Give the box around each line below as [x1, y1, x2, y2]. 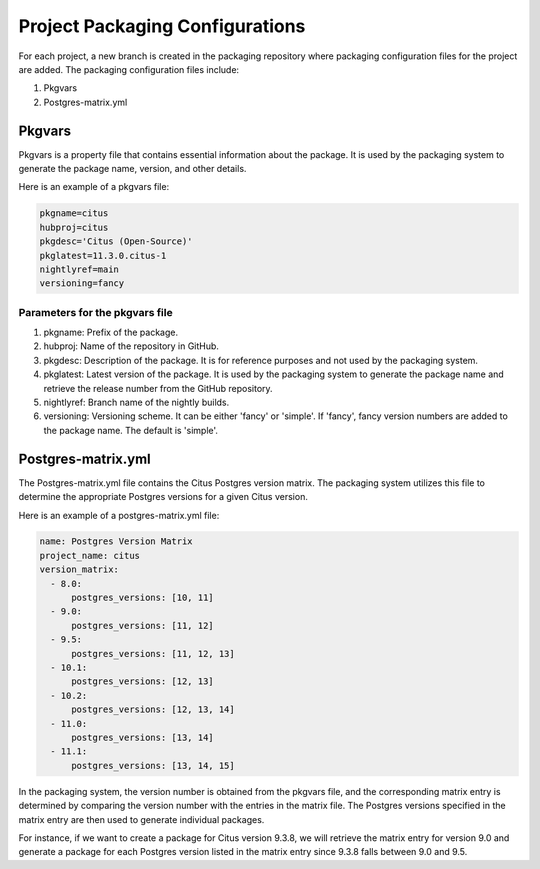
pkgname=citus [39, 208, 109, 219]
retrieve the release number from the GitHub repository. [43, 382, 274, 394]
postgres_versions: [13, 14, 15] [71, 760, 235, 771]
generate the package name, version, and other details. [18, 163, 247, 175]
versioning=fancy [39, 278, 125, 289]
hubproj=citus [39, 221, 109, 233]
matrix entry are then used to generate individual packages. [18, 813, 265, 825]
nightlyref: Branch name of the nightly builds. [43, 396, 230, 409]
